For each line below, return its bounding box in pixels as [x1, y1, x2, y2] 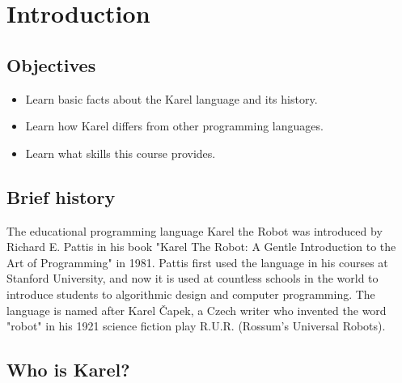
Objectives [6, 52, 96, 77]
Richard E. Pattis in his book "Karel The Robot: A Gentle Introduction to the [6, 238, 396, 255]
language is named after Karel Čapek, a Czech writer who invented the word [6, 301, 387, 318]
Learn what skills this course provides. [25, 144, 216, 161]
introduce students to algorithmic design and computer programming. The [6, 285, 375, 302]
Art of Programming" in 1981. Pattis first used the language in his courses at [6, 253, 388, 270]
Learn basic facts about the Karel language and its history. [25, 90, 318, 107]
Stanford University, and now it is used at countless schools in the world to [6, 270, 379, 287]
